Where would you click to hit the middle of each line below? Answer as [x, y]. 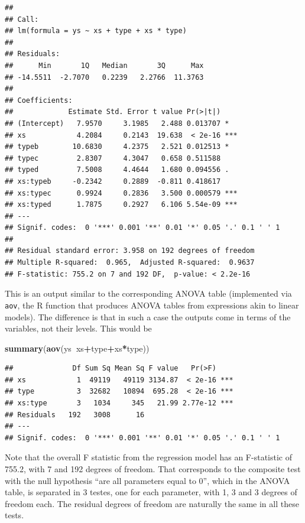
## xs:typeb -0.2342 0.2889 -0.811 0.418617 [113, 181]
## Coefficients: [39, 100]
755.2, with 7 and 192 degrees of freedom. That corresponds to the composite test [153, 469]
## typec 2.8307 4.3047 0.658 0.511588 [113, 158]
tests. [14, 515]
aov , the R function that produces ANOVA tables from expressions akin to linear [152, 305]
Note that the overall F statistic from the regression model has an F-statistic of [148, 457]
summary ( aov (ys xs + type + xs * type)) [77, 348]
